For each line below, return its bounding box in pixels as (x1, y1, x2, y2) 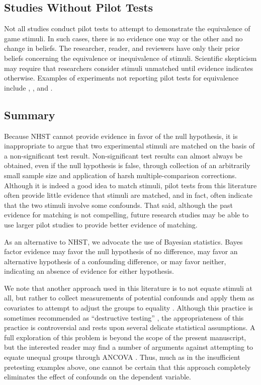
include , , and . (4, 82, 53, 93)
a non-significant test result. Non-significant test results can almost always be (4, 150, 243, 161)
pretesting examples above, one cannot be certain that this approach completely (4, 361, 251, 372)
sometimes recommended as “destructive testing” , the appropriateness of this (4, 312, 244, 323)
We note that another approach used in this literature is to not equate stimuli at (4, 282, 252, 293)
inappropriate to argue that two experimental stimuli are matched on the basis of (4, 140, 255, 151)
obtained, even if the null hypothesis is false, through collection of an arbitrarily (4, 160, 250, 171)
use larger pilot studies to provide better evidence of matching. (4, 219, 198, 229)
